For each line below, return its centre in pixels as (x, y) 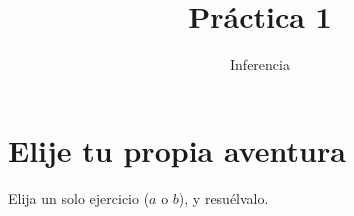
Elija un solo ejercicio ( (79, 197)
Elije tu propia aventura (177, 149)
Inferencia (260, 64)
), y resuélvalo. (223, 197)
